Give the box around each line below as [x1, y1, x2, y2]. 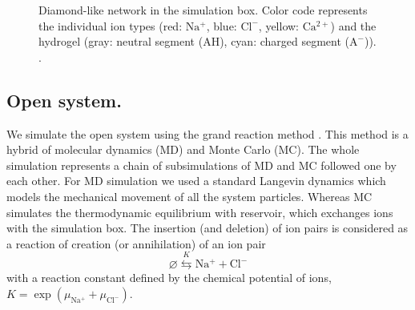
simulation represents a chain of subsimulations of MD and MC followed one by [6, 156, 397, 173]
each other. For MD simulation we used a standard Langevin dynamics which [6, 172, 386, 189]
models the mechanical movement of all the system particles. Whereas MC [6, 187, 373, 204]
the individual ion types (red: [38, 17, 183, 34]
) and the [330, 17, 377, 34]
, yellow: [258, 17, 300, 34]
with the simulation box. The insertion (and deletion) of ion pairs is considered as [6, 219, 409, 236]
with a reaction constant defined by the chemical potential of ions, [6, 269, 332, 286]
